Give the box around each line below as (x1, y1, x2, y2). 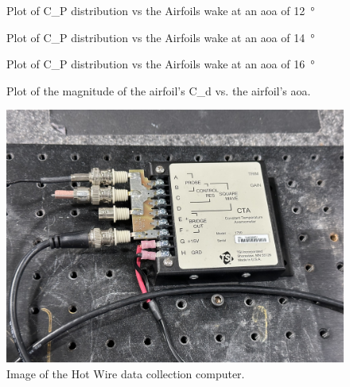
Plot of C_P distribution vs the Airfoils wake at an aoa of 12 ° (6, 2, 315, 18)
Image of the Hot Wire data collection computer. (6, 365, 245, 381)
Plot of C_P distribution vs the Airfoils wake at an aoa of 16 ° (6, 56, 315, 72)
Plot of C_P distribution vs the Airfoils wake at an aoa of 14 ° (6, 29, 315, 45)
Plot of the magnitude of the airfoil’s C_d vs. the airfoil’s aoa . (6, 82, 311, 99)
